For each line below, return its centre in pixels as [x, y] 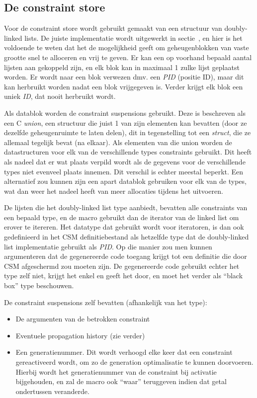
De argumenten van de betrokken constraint [83, 319]
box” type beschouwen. [39, 285]
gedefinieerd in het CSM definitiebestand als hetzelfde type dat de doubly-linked [127, 237]
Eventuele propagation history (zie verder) [80, 335]
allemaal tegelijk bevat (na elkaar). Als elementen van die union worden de [118, 142]
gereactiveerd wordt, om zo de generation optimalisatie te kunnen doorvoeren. [134, 362]
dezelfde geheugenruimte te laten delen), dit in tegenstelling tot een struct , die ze [128, 132]
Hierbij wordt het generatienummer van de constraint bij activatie [116, 371]
